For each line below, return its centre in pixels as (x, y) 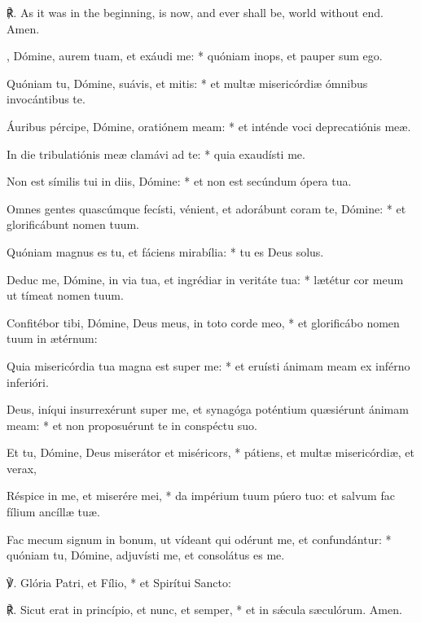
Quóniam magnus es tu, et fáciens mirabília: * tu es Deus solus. (165, 251)
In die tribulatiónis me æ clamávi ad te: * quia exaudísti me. (156, 154)
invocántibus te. (46, 99)
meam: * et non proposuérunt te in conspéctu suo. (132, 425)
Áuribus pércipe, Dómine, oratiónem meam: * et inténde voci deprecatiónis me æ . (209, 126)
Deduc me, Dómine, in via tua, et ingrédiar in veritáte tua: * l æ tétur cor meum (205, 279)
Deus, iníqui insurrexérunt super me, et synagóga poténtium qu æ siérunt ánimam (208, 409)
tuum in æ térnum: (52, 338)
